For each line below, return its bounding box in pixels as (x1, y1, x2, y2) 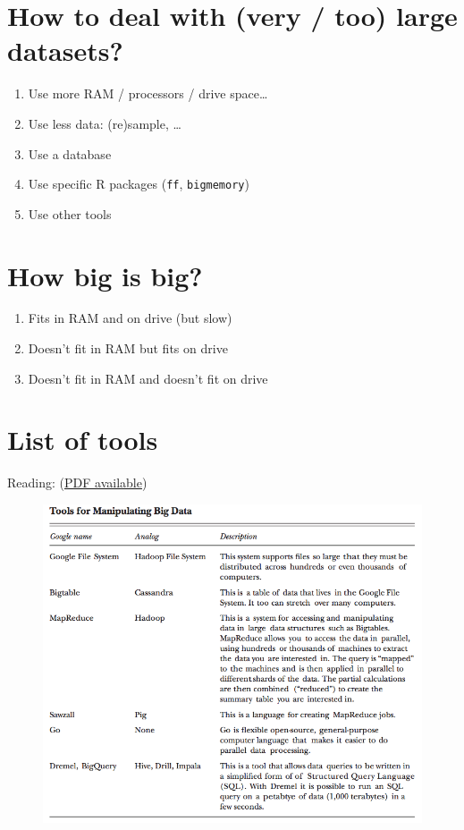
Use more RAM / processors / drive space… (28, 84, 268, 103)
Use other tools (28, 204, 112, 223)
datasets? (7, 32, 123, 69)
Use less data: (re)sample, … (28, 114, 181, 132)
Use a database (28, 144, 112, 163)
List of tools (7, 421, 158, 458)
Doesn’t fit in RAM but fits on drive (28, 339, 228, 358)
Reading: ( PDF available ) (7, 473, 148, 492)
